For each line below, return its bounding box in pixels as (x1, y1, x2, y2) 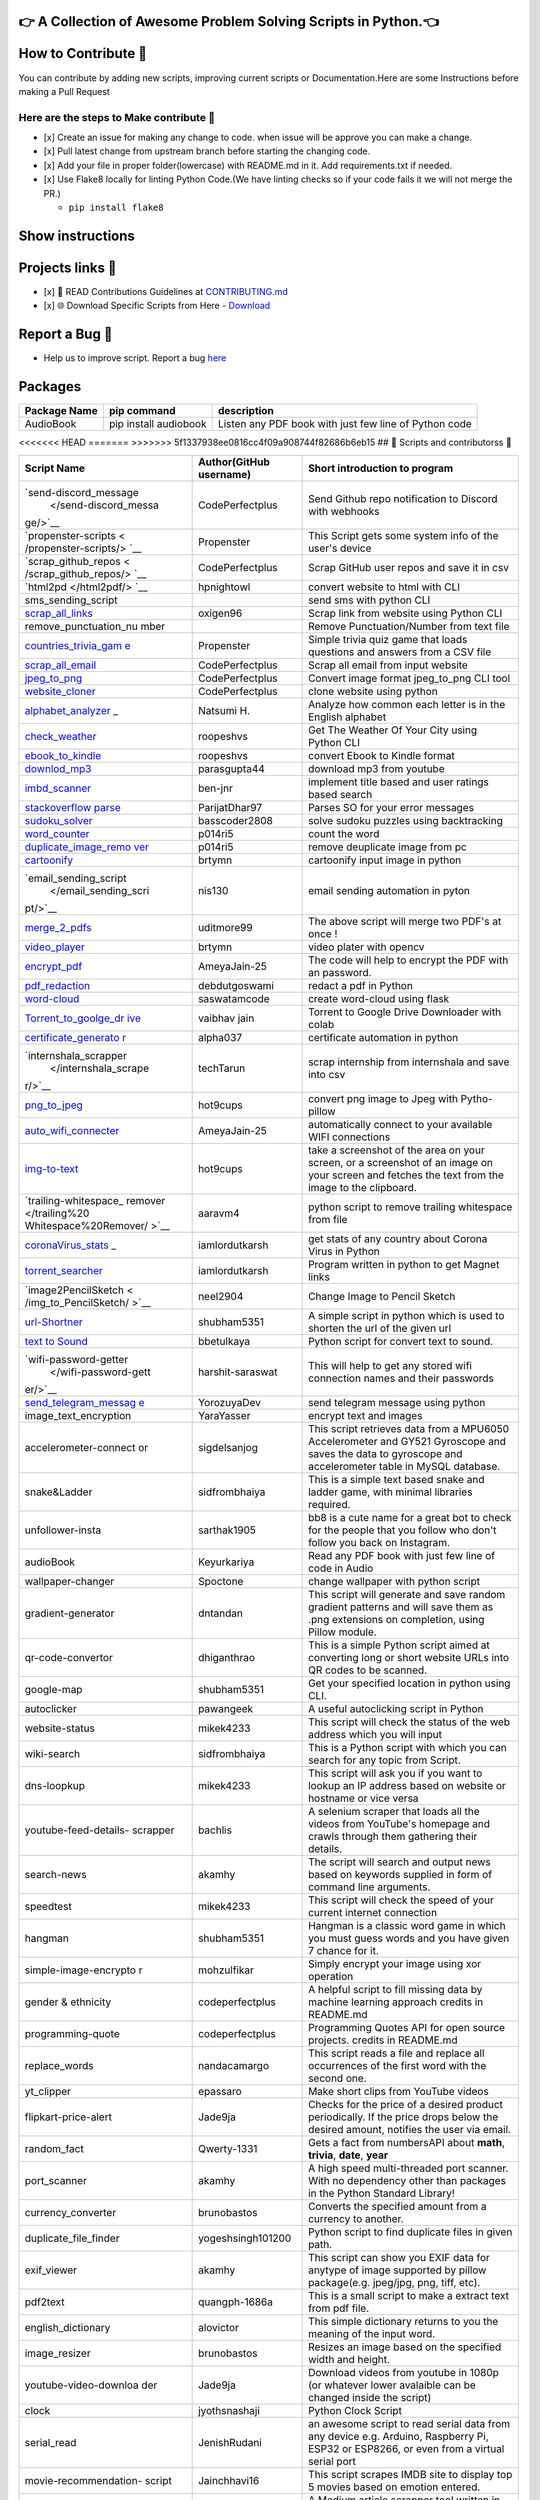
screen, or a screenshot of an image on (308, 1155, 494, 1169)
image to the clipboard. (308, 1180, 417, 1194)
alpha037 (198, 1030, 243, 1044)
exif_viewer (24, 2263, 78, 2277)
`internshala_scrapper (24, 1048, 127, 1062)
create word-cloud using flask (308, 991, 450, 1005)
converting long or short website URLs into (308, 1650, 510, 1664)
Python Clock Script (308, 2403, 402, 2417)
